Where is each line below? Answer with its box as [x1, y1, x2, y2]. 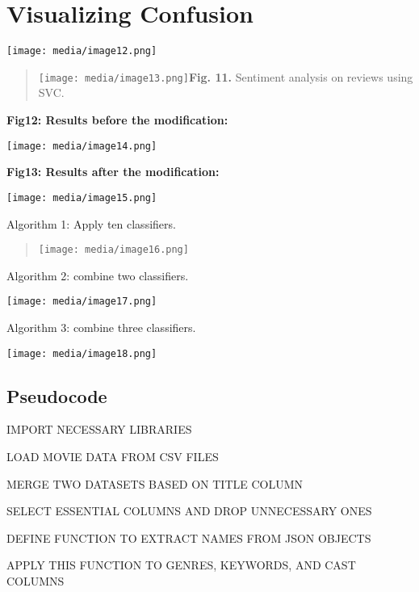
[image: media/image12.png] [6, 45, 157, 57]
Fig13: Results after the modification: [6, 163, 220, 180]
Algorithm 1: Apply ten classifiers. [6, 215, 176, 232]
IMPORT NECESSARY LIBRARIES [6, 421, 192, 438]
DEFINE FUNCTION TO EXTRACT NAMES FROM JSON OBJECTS [6, 529, 371, 546]
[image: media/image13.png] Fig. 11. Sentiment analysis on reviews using [38, 68, 413, 85]
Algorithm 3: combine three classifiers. [6, 319, 196, 336]
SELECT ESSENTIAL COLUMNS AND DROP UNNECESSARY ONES [6, 502, 372, 519]
